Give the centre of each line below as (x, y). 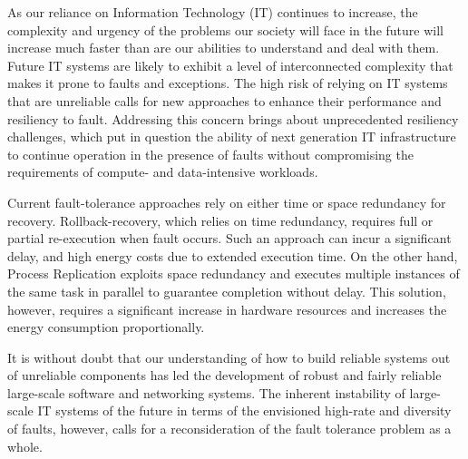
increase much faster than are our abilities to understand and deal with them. (224, 48)
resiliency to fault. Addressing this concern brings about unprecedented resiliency (233, 118)
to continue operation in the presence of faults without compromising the (210, 154)
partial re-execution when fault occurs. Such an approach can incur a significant (229, 238)
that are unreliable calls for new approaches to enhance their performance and (224, 100)
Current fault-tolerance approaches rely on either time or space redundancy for (227, 202)
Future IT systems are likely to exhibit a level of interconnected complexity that (230, 65)
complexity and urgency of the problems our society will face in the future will (225, 29)
